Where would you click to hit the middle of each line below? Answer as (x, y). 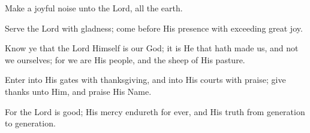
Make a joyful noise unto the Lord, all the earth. (94, 8)
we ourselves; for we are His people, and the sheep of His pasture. (125, 59)
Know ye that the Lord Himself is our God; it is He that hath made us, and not (152, 48)
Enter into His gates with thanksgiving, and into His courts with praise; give (145, 80)
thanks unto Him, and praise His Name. (78, 91)
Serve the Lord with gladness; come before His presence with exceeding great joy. (154, 28)
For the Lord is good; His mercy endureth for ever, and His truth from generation (155, 111)
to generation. (30, 123)
